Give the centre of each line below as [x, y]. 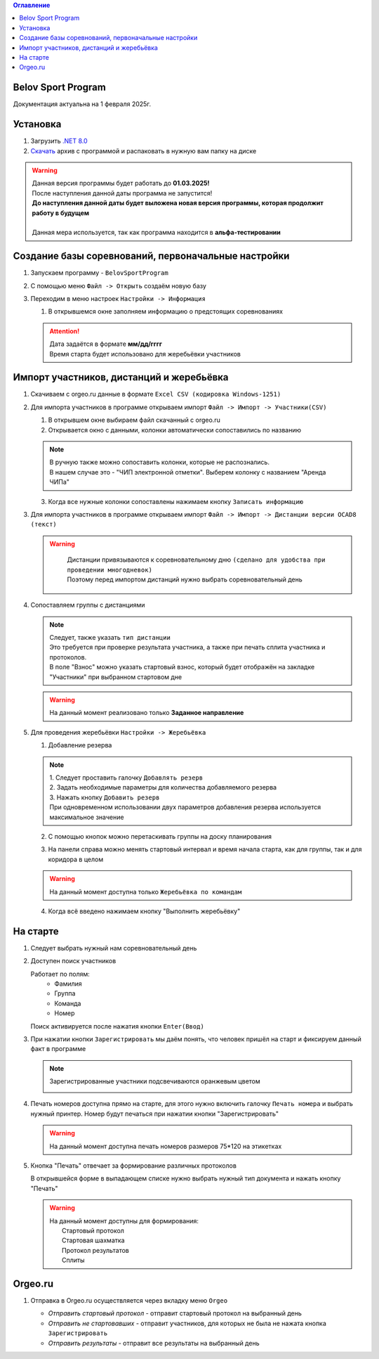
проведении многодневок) [109, 570]
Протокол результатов [95, 1250]
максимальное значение [87, 817]
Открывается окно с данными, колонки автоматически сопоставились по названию [175, 430]
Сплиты [73, 1260]
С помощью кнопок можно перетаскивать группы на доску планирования [160, 836]
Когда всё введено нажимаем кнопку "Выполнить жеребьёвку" [144, 911]
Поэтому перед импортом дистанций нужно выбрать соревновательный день [185, 579]
